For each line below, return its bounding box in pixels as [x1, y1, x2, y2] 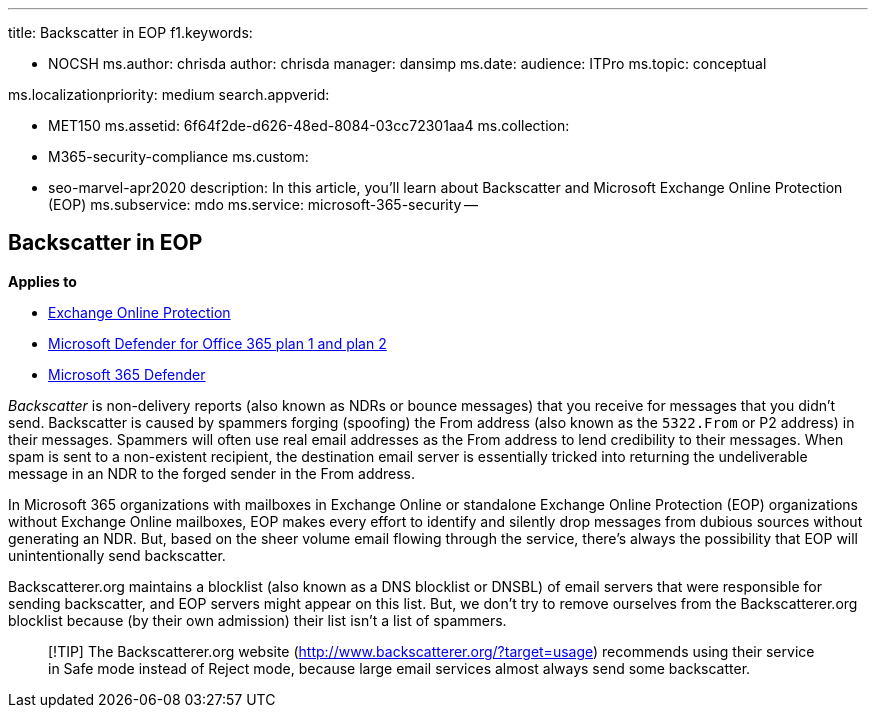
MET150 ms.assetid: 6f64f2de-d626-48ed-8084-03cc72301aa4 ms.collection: [48, 117, 570, 134]
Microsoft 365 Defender [48, 365, 206, 383]
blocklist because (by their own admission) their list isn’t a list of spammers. [8, 611, 507, 629]
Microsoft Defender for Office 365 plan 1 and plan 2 [48, 334, 387, 352]
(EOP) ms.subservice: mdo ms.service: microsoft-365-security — [48, 196, 478, 213]
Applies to [8, 272, 77, 290]
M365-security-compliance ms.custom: [48, 148, 309, 165]
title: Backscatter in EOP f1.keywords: [8, 24, 253, 41]
